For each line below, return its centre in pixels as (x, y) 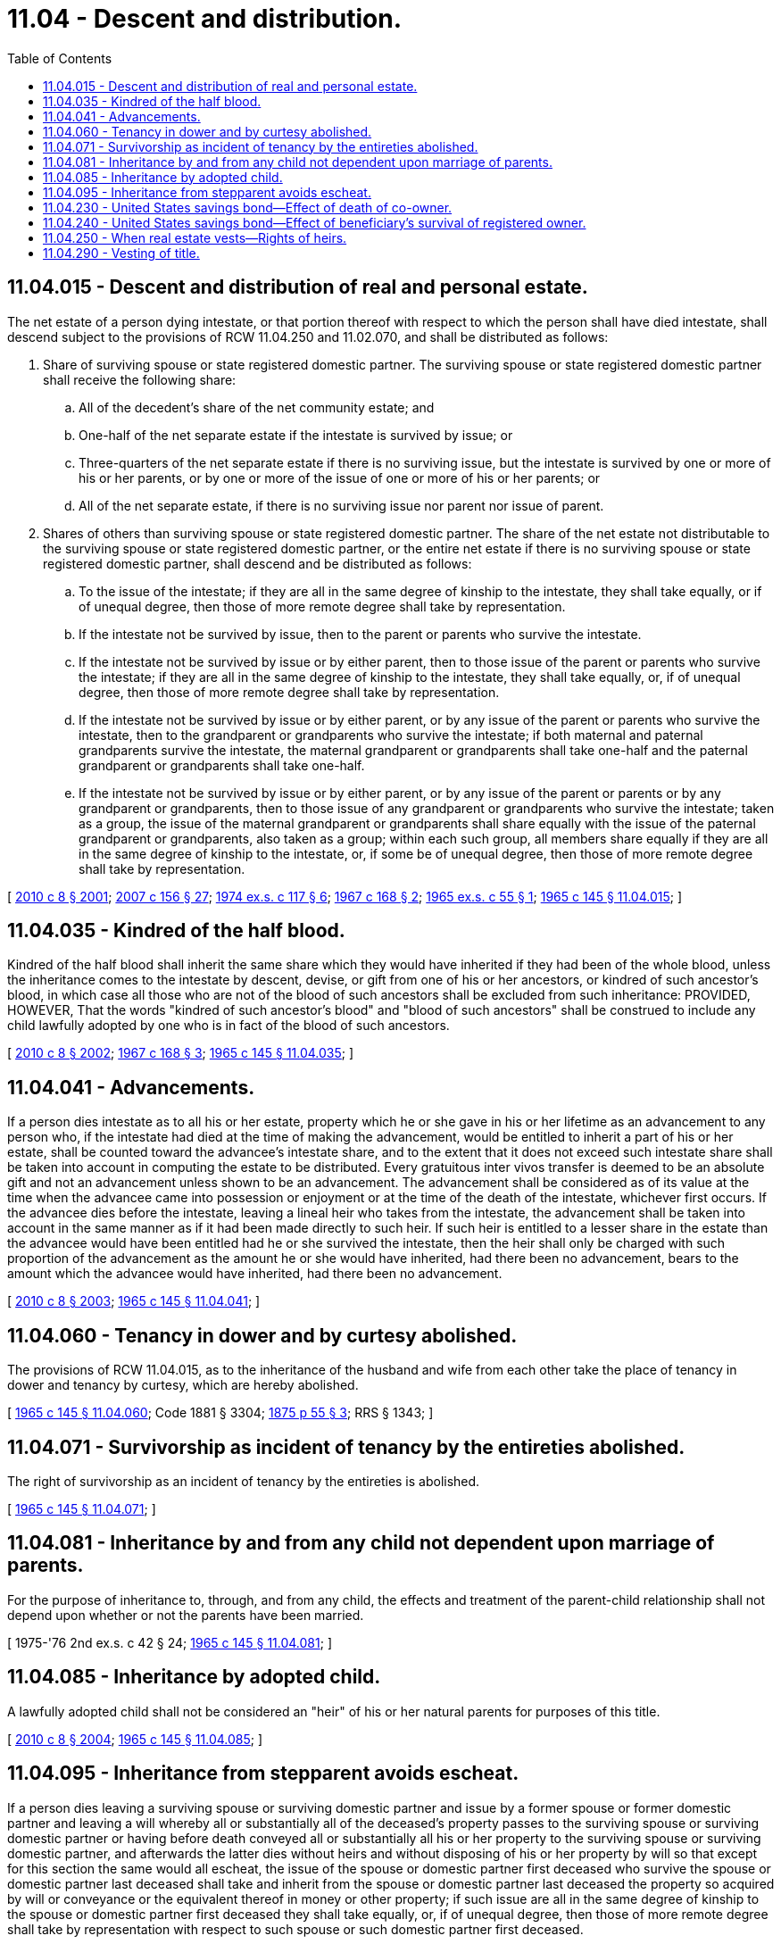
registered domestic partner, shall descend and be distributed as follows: (258, 563)
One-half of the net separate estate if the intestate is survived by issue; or (296, 435)
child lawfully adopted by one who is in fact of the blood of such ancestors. (228, 1026)
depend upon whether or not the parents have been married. (186, 1615)
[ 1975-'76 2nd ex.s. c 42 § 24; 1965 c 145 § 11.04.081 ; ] (170, 1642)
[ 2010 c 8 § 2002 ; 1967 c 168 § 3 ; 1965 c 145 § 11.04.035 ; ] (181, 1053)
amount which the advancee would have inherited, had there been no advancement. (255, 1274)
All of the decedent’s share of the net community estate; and (257, 407)
